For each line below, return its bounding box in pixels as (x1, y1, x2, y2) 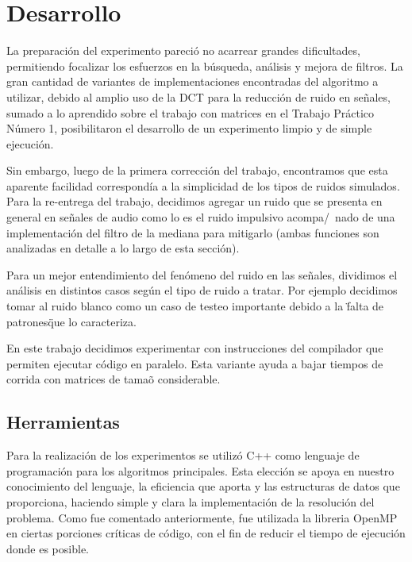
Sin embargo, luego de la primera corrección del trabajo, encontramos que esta (6, 162, 388, 179)
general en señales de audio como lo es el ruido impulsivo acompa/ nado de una (6, 209, 395, 225)
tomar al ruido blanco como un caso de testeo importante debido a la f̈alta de (6, 298, 384, 314)
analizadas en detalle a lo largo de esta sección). (6, 240, 240, 256)
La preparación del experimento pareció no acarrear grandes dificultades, (6, 42, 360, 59)
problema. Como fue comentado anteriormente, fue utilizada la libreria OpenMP (6, 509, 398, 525)
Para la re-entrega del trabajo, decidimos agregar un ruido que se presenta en (6, 193, 383, 210)
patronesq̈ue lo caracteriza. (6, 313, 137, 329)
